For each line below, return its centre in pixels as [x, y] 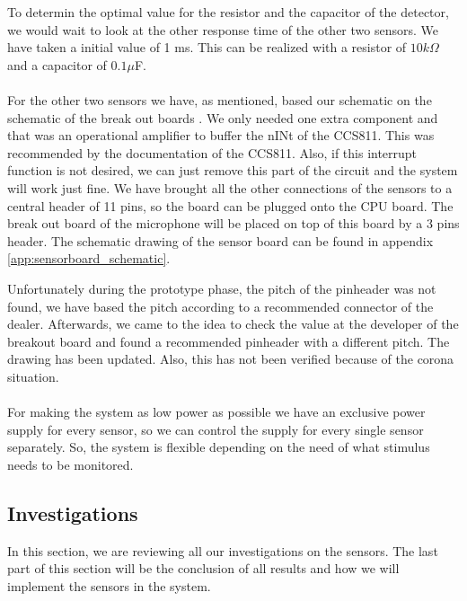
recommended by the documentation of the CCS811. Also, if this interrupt [212, 152]
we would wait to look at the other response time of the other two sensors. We [223, 29]
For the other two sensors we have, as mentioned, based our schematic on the [220, 99]
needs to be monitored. [70, 464]
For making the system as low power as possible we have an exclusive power [216, 412]
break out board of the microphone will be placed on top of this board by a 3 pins [233, 223]
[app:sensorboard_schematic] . [89, 258]
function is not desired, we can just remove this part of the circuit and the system [233, 170]
